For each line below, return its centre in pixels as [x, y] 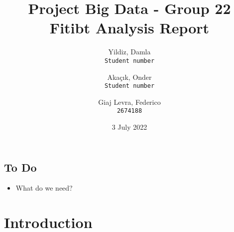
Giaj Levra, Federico [129, 102]
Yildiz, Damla [129, 52]
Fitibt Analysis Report [129, 28]
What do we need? [44, 188]
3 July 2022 [129, 127]
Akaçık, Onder [129, 77]
